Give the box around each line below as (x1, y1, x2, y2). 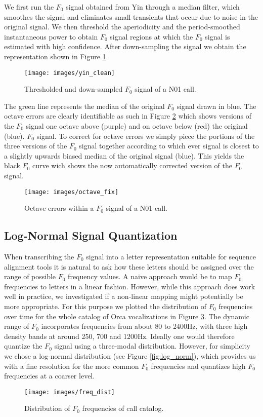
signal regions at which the (110, 31, 193, 42)
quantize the (4, 340, 42, 351)
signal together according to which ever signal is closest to (79, 140, 259, 151)
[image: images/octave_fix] (24, 188, 119, 196)
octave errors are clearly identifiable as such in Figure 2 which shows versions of (4, 110, 252, 121)
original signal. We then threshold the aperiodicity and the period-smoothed (4, 21, 240, 32)
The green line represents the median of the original (4, 100, 165, 111)
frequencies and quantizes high (151, 360, 246, 371)
